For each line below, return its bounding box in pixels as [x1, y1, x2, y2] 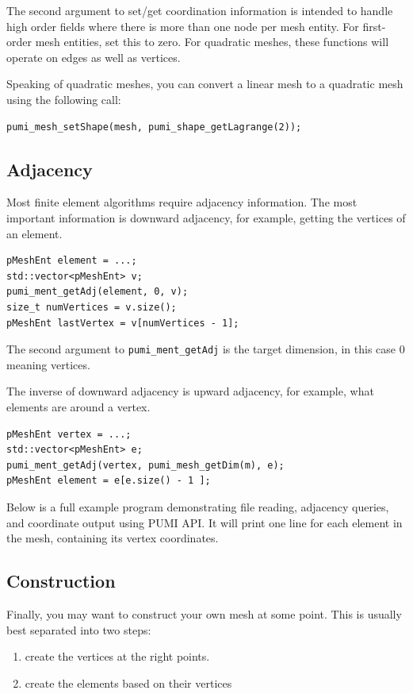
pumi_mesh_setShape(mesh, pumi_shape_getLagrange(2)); [6, 121, 302, 133]
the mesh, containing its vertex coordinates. [6, 530, 219, 546]
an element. [6, 225, 63, 241]
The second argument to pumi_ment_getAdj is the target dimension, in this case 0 [6, 341, 405, 357]
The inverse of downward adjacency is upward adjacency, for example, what [6, 383, 374, 399]
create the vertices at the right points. [25, 648, 210, 665]
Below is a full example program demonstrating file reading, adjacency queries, [6, 498, 389, 515]
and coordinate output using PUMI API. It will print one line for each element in [6, 514, 403, 530]
